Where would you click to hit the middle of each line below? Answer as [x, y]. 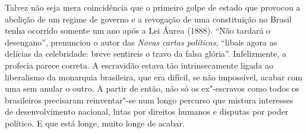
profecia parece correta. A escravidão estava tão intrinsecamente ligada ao [139, 65]
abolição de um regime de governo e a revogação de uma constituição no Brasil [148, 19]
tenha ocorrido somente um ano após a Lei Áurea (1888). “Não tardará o [138, 30]
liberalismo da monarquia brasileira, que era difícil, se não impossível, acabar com [154, 77]
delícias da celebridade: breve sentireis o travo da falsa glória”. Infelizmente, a [146, 53]
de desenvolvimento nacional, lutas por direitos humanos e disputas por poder [147, 111]
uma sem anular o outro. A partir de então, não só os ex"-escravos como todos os [152, 88]
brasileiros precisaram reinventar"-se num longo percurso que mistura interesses [149, 100]
